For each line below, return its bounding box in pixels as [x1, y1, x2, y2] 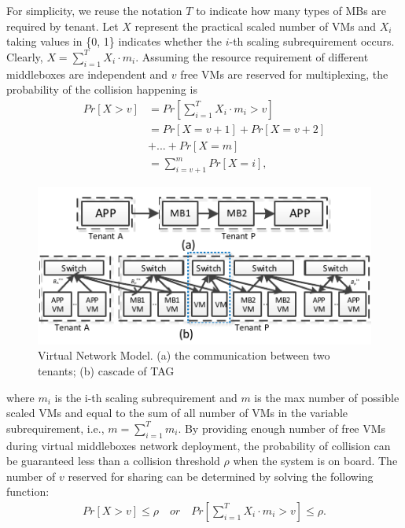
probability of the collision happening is [6, 81, 197, 98]
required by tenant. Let [6, 17, 119, 34]
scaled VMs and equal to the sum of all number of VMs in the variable [6, 404, 348, 421]
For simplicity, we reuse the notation [6, 2, 182, 18]
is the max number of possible [254, 389, 399, 405]
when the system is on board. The [233, 452, 398, 469]
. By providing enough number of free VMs [178, 419, 386, 436]
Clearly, [6, 48, 43, 65]
